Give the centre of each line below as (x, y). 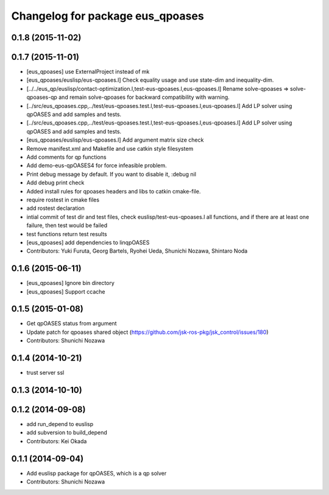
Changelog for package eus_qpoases (108, 16)
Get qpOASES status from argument (72, 323)
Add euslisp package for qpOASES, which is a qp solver (97, 473)
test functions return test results (67, 234)
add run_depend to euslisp (60, 424)
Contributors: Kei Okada (57, 441)
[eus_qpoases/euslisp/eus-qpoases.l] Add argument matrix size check (115, 140)
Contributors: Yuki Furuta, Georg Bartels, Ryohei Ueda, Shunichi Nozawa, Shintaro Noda (137, 251)
